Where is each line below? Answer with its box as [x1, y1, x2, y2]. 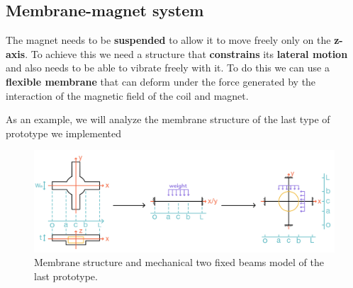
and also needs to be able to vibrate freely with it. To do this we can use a [6, 60, 330, 75]
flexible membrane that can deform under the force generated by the [6, 74, 316, 88]
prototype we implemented [6, 125, 121, 140]
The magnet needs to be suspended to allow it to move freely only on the [6, 33, 331, 47]
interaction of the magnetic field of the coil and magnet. [6, 88, 249, 103]
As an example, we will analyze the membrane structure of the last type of [6, 112, 330, 127]
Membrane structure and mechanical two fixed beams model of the [34, 255, 324, 270]
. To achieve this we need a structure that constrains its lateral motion [25, 46, 348, 61]
